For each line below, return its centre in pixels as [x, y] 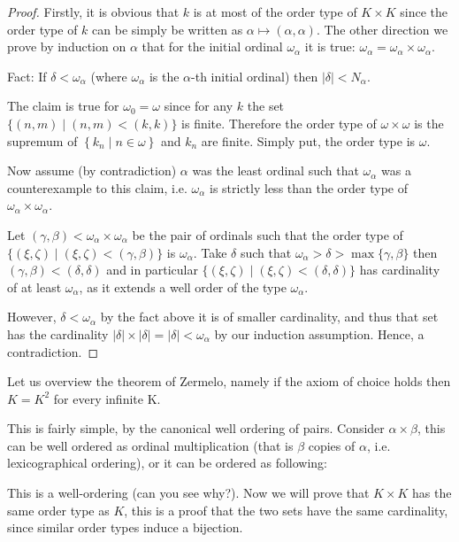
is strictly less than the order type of [309, 187]
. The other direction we [382, 29]
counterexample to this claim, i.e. [97, 187]
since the [424, 12]
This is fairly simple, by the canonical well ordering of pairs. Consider [196, 428]
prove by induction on [67, 46]
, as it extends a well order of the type [183, 286]
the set [266, 106]
